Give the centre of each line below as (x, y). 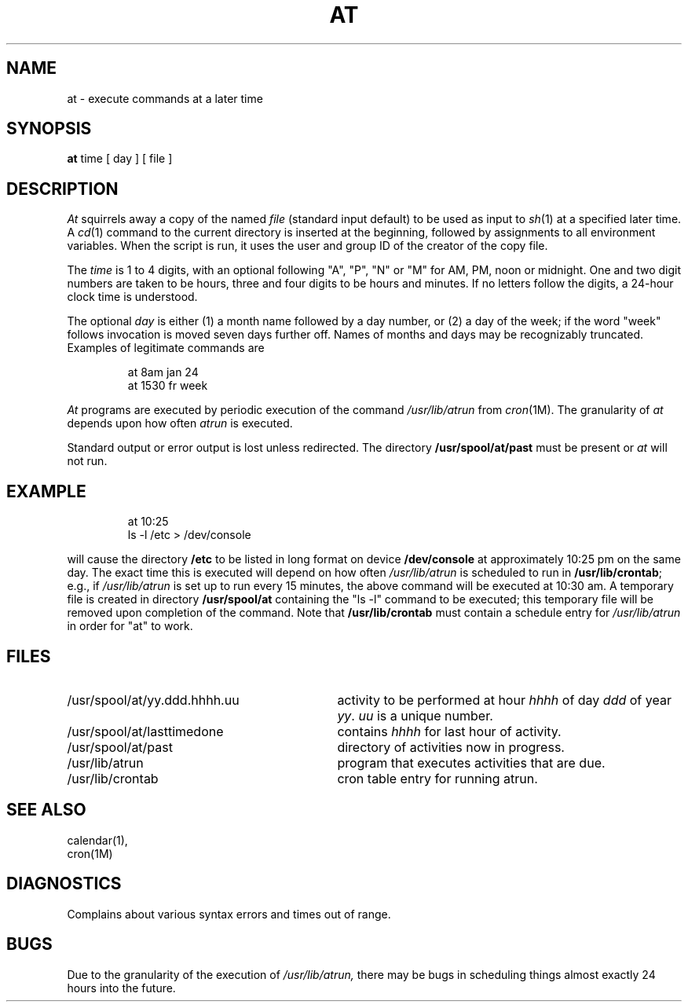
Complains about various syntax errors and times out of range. (229, 914)
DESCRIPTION (62, 189)
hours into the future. (121, 988)
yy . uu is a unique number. (415, 715)
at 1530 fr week (168, 386)
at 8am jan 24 (163, 372)
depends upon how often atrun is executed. (180, 423)
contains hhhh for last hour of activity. (449, 731)
